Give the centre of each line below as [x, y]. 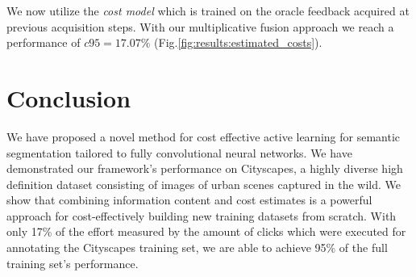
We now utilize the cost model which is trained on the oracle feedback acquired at [208, 10]
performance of [44, 42]
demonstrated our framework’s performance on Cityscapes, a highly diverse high [205, 168]
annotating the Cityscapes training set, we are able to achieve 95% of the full [197, 248]
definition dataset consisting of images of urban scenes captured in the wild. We [204, 184]
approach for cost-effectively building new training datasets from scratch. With [202, 215]
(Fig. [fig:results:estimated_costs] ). [238, 42]
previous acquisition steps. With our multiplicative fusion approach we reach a [200, 26]
